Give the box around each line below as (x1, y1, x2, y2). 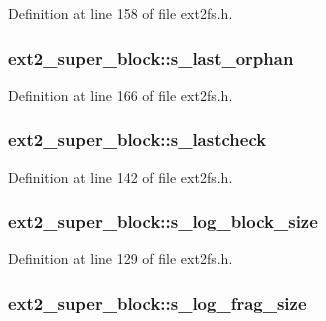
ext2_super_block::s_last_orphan (8, 45, 294, 70)
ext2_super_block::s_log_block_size (8, 209, 318, 234)
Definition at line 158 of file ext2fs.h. (8, 3, 233, 23)
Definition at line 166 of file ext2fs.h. (8, 84, 233, 105)
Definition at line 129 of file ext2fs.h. (8, 248, 233, 269)
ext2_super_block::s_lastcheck (8, 127, 267, 152)
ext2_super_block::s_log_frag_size (8, 290, 307, 315)
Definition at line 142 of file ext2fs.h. (8, 166, 233, 187)
